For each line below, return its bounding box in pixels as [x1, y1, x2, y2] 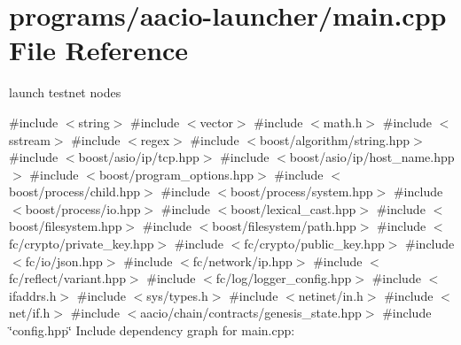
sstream [9, 130, 51, 149]
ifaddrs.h [9, 286, 57, 304]
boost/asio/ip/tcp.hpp [78, 148, 199, 166]
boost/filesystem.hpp [9, 217, 122, 235]
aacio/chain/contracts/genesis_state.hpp [140, 303, 362, 322]
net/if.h [9, 303, 51, 322]
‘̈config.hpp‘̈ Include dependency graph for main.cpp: [9, 321, 295, 340]
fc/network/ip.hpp [192, 251, 293, 270]
